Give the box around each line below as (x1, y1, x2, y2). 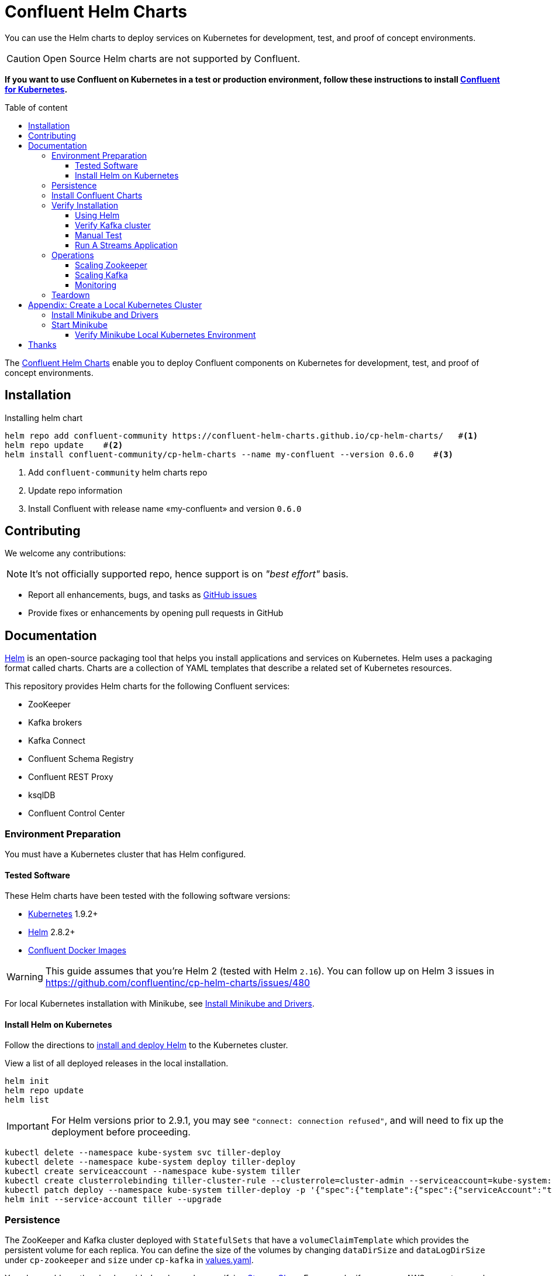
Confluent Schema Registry (28, 754, 134, 764)
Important (6, 1120, 49, 1133)
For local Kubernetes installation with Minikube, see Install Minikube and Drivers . (5, 998, 315, 1009)
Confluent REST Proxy (28, 772, 113, 782)
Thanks (28, 339, 57, 350)
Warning (6, 971, 43, 983)
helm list (5, 1095, 49, 1105)
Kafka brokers (28, 717, 82, 728)
